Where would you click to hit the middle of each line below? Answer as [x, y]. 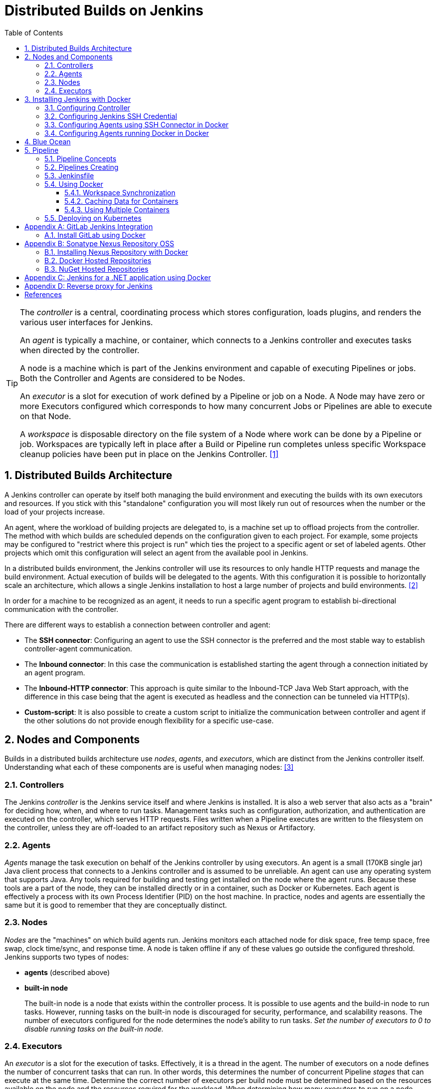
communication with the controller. [62, 609]
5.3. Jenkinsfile [69, 175]
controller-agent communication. [78, 648]
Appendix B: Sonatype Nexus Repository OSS [99, 243]
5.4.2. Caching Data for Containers [121, 201]
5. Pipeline [42, 150]
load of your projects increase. [55, 512]
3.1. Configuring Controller [87, 107]
